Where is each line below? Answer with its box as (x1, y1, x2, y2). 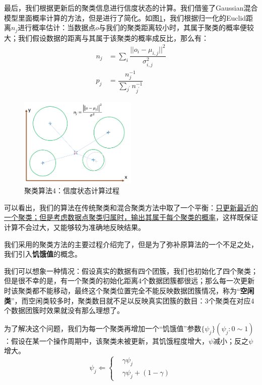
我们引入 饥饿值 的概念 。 (4, 249, 82, 259)
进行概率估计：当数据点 (18, 22, 96, 33)
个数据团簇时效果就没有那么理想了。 (4, 305, 124, 316)
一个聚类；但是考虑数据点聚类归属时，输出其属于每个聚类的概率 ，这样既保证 (4, 212, 258, 222)
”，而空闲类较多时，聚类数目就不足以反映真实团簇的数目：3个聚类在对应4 (11, 295, 254, 305)
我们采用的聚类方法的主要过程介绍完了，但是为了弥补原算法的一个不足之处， (4, 239, 258, 249)
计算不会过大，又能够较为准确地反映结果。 (4, 222, 145, 233)
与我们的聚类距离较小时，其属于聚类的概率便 (99, 22, 247, 33)
